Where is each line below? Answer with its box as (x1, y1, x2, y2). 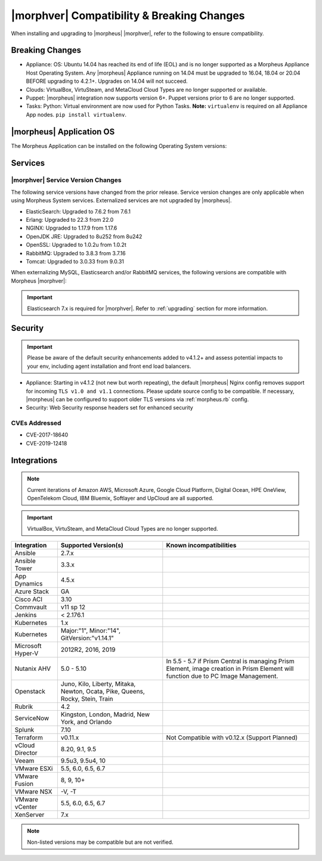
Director (14, 749, 38, 757)
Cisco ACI (14, 595, 43, 603)
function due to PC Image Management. (166, 672, 278, 680)
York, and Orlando (60, 718, 112, 726)
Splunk (14, 726, 35, 734)
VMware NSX (14, 788, 52, 796)
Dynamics (14, 580, 43, 588)
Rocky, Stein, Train (60, 695, 113, 703)
